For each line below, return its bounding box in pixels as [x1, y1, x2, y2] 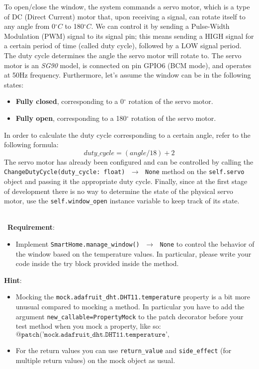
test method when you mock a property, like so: [15, 321, 161, 331]
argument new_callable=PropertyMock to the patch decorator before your [15, 311, 244, 321]
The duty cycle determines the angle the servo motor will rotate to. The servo [4, 50, 242, 60]
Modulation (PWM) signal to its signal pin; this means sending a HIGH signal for [4, 30, 254, 41]
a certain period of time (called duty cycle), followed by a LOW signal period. [4, 40, 242, 51]
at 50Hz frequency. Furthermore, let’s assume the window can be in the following [4, 70, 251, 80]
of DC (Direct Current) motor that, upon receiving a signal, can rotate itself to [4, 11, 246, 21]
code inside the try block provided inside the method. [15, 258, 179, 269]
